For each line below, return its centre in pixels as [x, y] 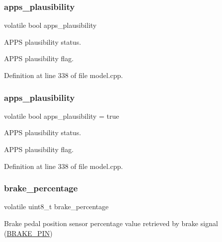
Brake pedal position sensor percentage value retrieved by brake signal [111, 223]
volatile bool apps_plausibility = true [62, 116]
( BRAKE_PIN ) [28, 233]
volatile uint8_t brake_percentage [56, 206]
